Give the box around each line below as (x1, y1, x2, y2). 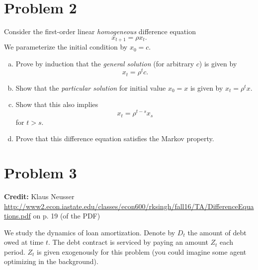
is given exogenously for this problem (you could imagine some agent (37, 246, 247, 257)
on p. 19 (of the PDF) (33, 211, 100, 221)
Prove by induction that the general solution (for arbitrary (15, 58, 194, 68)
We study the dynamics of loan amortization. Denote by (4, 227, 175, 237)
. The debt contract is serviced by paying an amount (48, 237, 208, 247)
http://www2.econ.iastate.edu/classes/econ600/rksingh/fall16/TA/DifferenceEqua (4, 201, 254, 211)
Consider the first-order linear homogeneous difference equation (4, 26, 196, 37)
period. (4, 246, 25, 257)
